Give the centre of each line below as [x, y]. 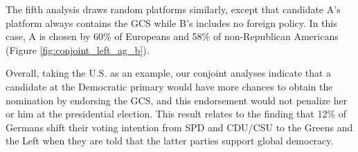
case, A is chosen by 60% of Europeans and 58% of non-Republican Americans [172, 36]
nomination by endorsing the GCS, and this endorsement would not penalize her [177, 100]
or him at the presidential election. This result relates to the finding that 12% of [176, 114]
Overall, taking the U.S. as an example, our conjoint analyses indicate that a [169, 73]
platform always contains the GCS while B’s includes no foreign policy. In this [171, 22]
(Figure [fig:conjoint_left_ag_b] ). [78, 49]
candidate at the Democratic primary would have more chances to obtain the [169, 86]
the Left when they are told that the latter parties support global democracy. [170, 141]
